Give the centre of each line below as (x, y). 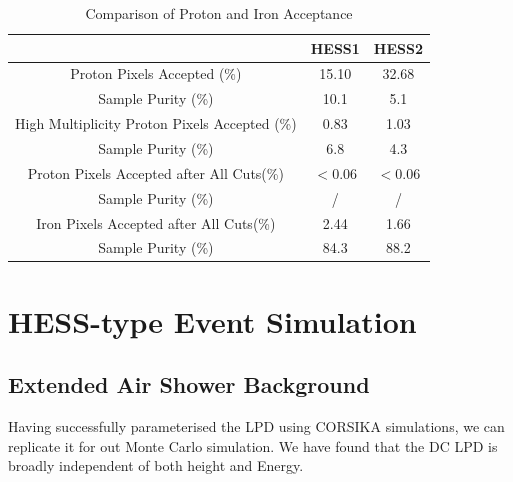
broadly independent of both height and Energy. (156, 465)
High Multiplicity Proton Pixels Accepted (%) (156, 123)
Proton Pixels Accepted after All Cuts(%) (155, 172)
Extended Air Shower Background (189, 384)
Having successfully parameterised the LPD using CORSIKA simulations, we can (256, 426)
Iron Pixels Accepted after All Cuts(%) (156, 222)
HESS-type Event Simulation (212, 320)
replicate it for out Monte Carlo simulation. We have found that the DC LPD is (253, 445)
